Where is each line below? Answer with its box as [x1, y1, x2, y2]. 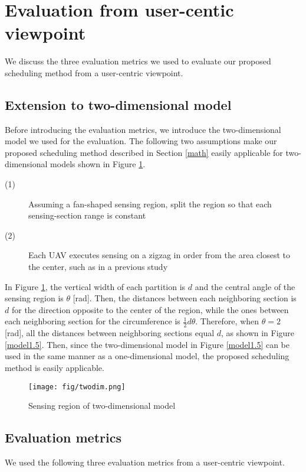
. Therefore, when [195, 315, 259, 327]
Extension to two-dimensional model [5, 95, 232, 113]
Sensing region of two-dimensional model [28, 399, 176, 412]
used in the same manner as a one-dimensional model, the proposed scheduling [5, 350, 289, 362]
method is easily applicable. [5, 362, 104, 374]
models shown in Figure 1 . [50, 158, 146, 170]
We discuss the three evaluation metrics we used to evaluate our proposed [5, 55, 271, 67]
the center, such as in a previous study [28, 261, 168, 273]
